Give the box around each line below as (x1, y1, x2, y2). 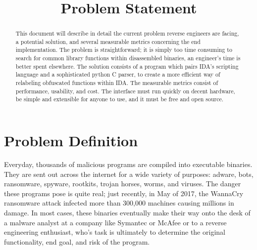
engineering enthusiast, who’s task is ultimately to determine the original (4, 227, 225, 237)
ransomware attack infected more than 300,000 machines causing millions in (4, 198, 234, 208)
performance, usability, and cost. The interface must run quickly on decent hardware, (15, 86, 235, 95)
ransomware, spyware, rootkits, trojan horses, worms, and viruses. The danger (4, 178, 241, 189)
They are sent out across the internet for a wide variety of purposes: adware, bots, (4, 168, 254, 179)
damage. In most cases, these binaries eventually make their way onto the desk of (4, 207, 251, 217)
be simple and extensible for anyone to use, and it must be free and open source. (15, 95, 224, 103)
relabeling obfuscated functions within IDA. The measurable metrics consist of (15, 79, 218, 87)
